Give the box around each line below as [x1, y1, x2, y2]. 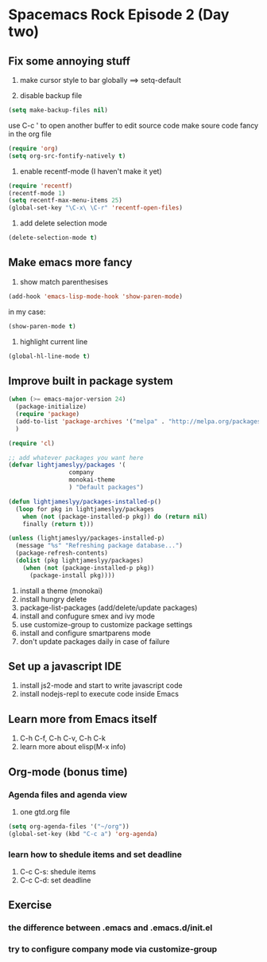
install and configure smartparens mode [19, 628, 151, 638]
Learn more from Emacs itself [8, 712, 157, 726]
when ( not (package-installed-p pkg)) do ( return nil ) [22, 512, 208, 520]
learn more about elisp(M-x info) [19, 742, 126, 752]
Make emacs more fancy [8, 256, 133, 269]
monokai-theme [68, 476, 115, 484]
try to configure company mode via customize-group [8, 944, 218, 955]
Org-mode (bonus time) [8, 765, 129, 779]
